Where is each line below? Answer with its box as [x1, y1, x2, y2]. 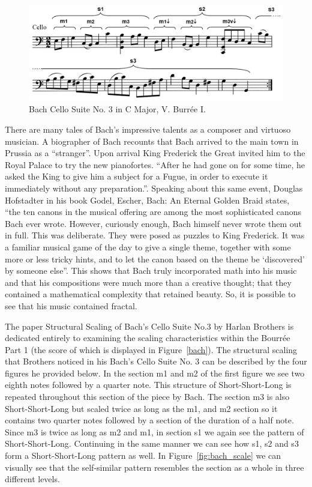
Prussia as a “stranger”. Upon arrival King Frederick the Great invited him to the [5, 147, 305, 159]
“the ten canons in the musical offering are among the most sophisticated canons [5, 205, 301, 218]
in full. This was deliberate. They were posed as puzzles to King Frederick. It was [5, 229, 305, 241]
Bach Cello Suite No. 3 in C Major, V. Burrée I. [29, 103, 206, 115]
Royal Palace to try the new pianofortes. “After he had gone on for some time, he [5, 158, 305, 171]
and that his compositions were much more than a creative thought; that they [5, 276, 292, 288]
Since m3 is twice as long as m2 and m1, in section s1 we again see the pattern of [5, 425, 304, 438]
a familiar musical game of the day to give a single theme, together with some [5, 240, 291, 253]
